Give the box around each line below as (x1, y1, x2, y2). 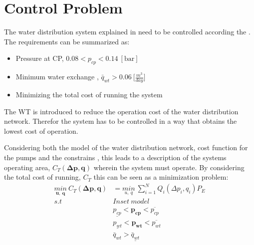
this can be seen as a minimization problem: (93, 172, 229, 182)
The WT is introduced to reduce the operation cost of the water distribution (4, 106, 239, 116)
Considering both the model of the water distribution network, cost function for (4, 142, 248, 153)
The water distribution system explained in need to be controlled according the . (4, 26, 251, 37)
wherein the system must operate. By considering (93, 162, 245, 172)
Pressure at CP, (15, 53, 64, 63)
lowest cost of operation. (4, 125, 78, 136)
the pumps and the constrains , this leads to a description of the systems (4, 152, 227, 162)
